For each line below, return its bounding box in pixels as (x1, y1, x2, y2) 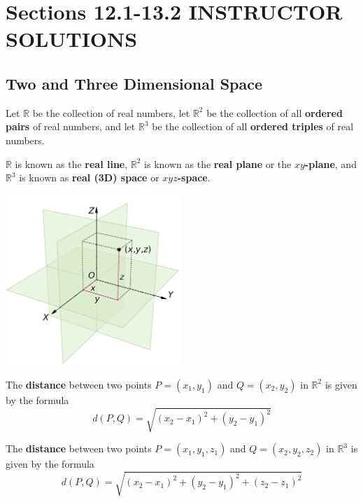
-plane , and (304, 156, 357, 171)
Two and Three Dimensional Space (6, 72, 263, 94)
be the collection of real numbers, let (32, 105, 190, 120)
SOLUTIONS (6, 25, 138, 53)
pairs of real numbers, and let (6, 119, 136, 134)
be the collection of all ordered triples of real (152, 119, 354, 134)
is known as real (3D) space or (19, 170, 159, 185)
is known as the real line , (15, 156, 128, 171)
